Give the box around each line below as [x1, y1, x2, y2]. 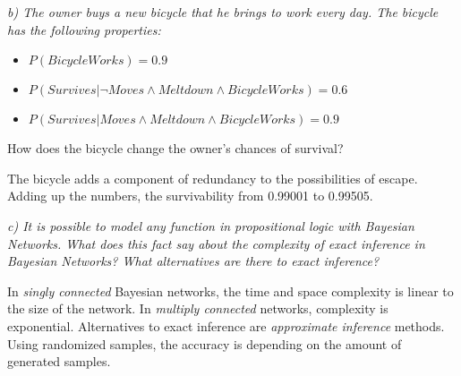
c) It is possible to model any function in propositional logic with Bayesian [7, 216, 414, 235]
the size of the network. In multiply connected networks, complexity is [7, 299, 388, 318]
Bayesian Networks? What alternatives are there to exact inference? [7, 252, 380, 270]
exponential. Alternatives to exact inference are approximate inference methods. [7, 316, 445, 335]
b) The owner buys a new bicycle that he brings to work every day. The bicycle [7, 3, 439, 21]
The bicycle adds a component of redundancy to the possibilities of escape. [7, 168, 418, 187]
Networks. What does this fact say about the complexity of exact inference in [7, 234, 425, 252]
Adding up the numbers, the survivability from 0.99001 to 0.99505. [7, 186, 373, 205]
